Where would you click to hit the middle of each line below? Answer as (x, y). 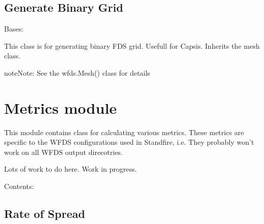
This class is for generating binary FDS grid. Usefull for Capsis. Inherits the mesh (132, 45)
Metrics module (61, 107)
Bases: (14, 29)
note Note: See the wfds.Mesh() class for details (77, 72)
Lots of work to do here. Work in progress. (71, 169)
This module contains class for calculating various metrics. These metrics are (124, 132)
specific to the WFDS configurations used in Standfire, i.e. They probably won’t (129, 142)
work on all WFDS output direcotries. (63, 152)
